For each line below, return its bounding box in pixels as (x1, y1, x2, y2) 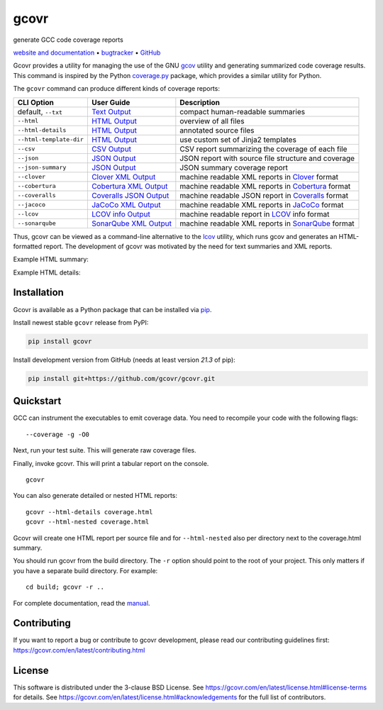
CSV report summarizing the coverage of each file (179, 144, 348, 154)
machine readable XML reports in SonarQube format (179, 218, 355, 228)
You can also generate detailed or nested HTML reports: (13, 492, 177, 500)
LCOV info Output (91, 209, 150, 219)
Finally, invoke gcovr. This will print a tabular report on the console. (13, 459, 209, 467)
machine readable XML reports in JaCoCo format (179, 199, 344, 209)
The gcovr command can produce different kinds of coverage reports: (13, 84, 220, 93)
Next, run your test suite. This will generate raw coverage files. (13, 446, 196, 455)
